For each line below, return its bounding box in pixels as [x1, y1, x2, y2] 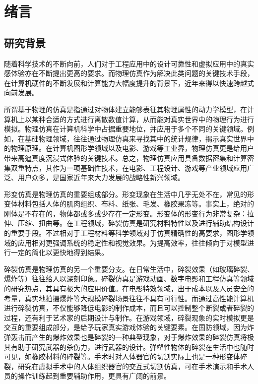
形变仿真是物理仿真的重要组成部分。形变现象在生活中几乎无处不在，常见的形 [4, 189, 254, 199]
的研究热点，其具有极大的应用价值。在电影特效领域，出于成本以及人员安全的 [4, 283, 254, 294]
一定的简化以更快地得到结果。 [10, 247, 108, 257]
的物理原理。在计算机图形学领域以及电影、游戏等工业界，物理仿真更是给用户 [4, 143, 254, 153]
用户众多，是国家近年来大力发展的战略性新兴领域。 [17, 172, 185, 183]
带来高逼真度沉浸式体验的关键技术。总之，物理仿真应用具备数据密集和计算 [4, 152, 247, 163]
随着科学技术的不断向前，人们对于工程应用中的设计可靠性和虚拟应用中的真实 [4, 58, 254, 68]
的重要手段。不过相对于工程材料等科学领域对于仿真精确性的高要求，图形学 [4, 228, 247, 238]
